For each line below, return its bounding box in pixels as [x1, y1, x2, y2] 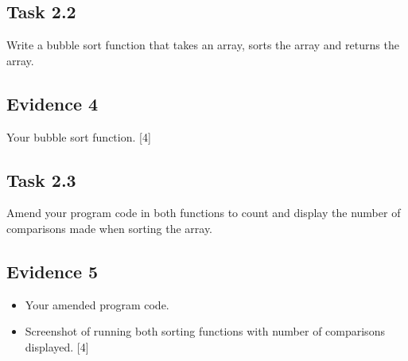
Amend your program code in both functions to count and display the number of [6, 204, 401, 221]
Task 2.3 [6, 167, 76, 192]
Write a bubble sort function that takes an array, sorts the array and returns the [6, 37, 399, 53]
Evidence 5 [6, 258, 99, 283]
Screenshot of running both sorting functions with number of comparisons [25, 323, 385, 340]
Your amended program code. [25, 296, 169, 312]
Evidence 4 [6, 91, 99, 115]
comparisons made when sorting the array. [6, 219, 212, 236]
